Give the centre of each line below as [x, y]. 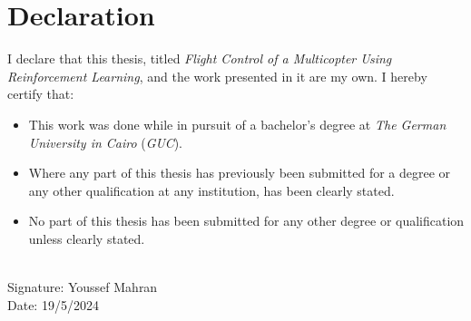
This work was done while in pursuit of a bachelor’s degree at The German [237, 124]
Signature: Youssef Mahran [83, 287]
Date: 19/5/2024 [53, 304]
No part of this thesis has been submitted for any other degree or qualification [246, 221]
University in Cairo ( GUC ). [106, 142]
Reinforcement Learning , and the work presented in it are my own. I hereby [217, 76]
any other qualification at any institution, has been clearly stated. [211, 190]
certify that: [41, 94]
